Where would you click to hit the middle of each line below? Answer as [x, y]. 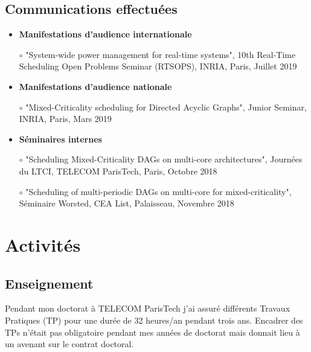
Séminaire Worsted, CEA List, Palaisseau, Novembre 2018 [127, 203]
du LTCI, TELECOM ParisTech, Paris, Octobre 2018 [118, 171]
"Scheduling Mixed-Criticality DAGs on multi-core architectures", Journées [164, 159]
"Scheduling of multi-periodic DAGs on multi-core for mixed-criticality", [159, 191]
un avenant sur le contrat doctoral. [69, 344]
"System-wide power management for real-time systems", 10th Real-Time [161, 54]
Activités [43, 244]
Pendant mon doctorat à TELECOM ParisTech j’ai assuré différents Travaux [148, 308]
